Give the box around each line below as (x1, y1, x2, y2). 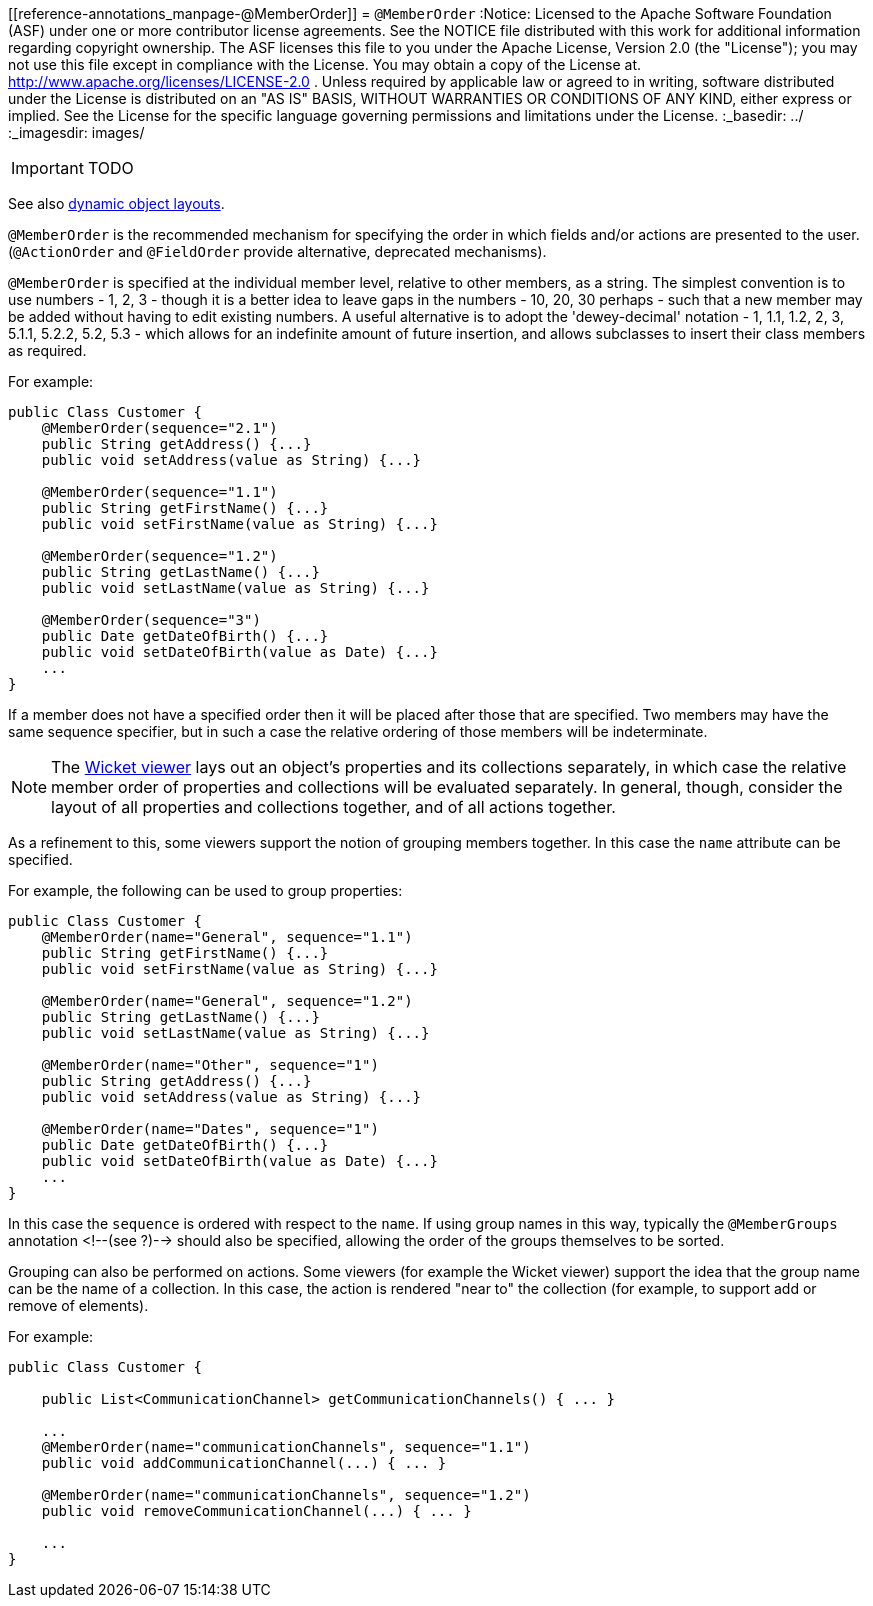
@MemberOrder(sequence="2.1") (41, 420, 278, 436)
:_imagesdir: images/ (8, 124, 145, 141)
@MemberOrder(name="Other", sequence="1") (41, 1057, 379, 1073)
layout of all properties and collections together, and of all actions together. (51, 797, 616, 817)
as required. (8, 342, 87, 359)
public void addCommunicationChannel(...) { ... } (41, 1455, 447, 1471)
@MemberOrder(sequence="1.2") (41, 548, 278, 564)
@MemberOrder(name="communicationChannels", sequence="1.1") (41, 1439, 531, 1455)
